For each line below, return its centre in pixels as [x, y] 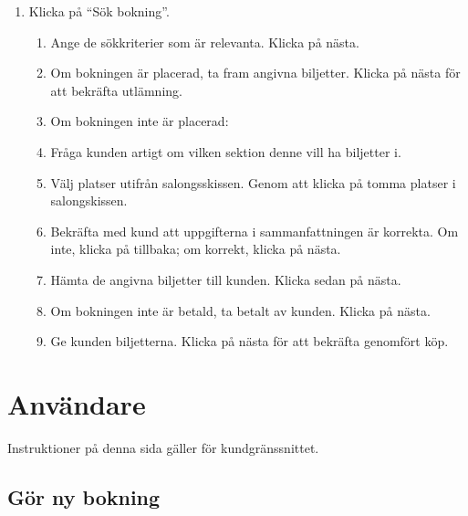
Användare [77, 403]
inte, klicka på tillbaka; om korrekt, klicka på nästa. [196, 249]
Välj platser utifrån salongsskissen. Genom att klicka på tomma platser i [253, 182]
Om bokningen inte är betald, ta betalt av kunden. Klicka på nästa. [240, 310]
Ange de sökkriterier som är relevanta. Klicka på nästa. [205, 42]
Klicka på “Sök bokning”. [99, 11]
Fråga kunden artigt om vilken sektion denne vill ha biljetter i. [226, 151]
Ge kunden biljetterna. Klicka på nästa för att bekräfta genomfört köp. [250, 341]
